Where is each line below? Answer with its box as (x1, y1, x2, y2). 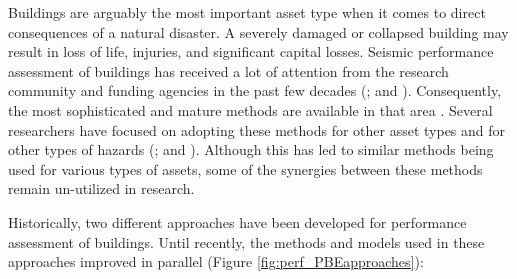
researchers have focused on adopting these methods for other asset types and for (8, 119, 506, 140)
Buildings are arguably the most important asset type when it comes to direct (8, 2, 486, 22)
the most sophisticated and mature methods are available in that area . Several (8, 99, 493, 120)
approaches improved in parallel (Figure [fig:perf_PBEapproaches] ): (8, 251, 424, 272)
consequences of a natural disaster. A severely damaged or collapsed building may (8, 21, 509, 42)
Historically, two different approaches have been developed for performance (8, 211, 467, 232)
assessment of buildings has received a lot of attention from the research (8, 60, 449, 81)
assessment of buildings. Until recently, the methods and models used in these (8, 231, 485, 252)
